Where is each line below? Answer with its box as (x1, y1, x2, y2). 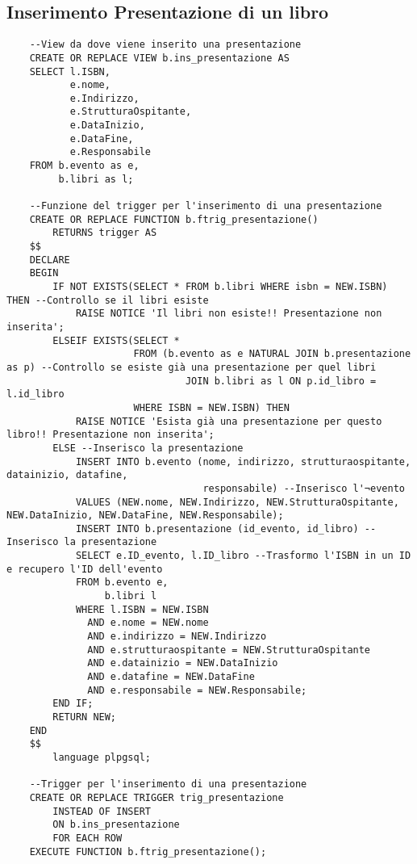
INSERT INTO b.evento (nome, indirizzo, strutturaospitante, (75, 455, 411, 468)
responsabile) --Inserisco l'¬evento (202, 482, 405, 494)
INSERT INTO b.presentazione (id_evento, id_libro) (75, 522, 359, 535)
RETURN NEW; (52, 711, 117, 723)
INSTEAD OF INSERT (52, 805, 151, 817)
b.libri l (104, 590, 157, 602)
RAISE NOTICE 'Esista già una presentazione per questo (75, 415, 382, 427)
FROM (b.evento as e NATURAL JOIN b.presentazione (133, 348, 411, 360)
